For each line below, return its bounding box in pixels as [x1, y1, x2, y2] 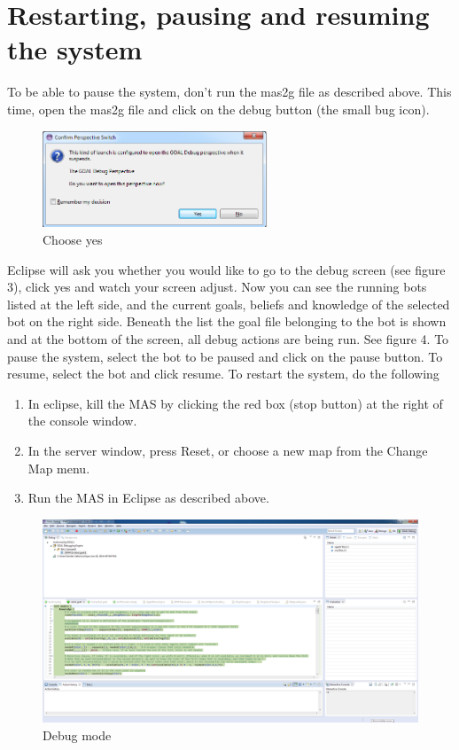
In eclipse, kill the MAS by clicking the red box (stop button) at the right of [27, 394, 443, 412]
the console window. [27, 411, 137, 430]
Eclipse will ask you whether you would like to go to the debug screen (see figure [7, 260, 446, 278]
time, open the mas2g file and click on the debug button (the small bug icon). [7, 99, 430, 118]
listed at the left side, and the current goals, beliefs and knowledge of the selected [7, 294, 450, 313]
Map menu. [27, 458, 90, 477]
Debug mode [43, 725, 112, 744]
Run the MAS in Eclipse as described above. [27, 488, 269, 507]
